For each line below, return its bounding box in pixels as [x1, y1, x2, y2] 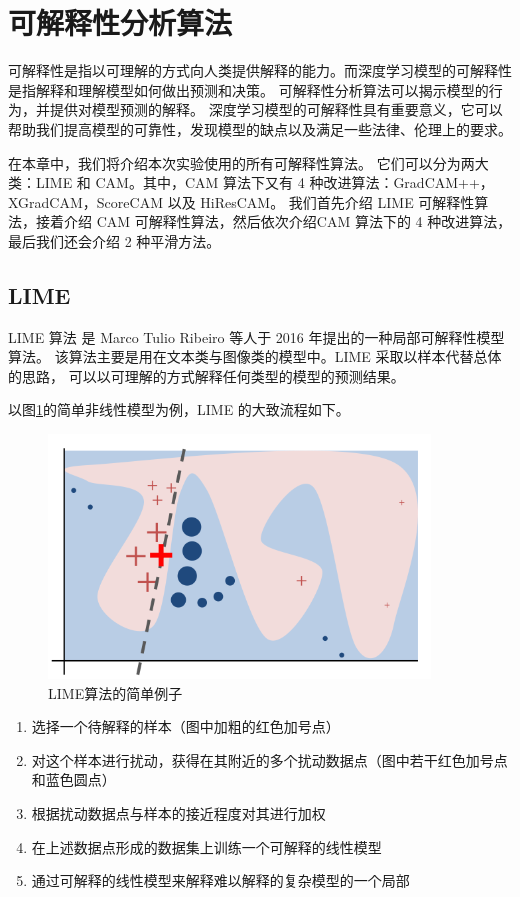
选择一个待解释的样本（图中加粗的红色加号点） [31, 716, 340, 737]
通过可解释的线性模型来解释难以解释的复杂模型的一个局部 [31, 870, 410, 891]
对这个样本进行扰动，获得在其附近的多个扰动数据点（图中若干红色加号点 [31, 749, 508, 770]
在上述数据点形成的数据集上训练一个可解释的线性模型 [31, 836, 382, 857]
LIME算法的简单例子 [48, 682, 183, 703]
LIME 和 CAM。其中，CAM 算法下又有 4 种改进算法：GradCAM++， [35, 172, 494, 193]
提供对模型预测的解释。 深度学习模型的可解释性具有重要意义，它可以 [49, 99, 503, 120]
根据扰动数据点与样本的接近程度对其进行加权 [31, 803, 326, 824]
